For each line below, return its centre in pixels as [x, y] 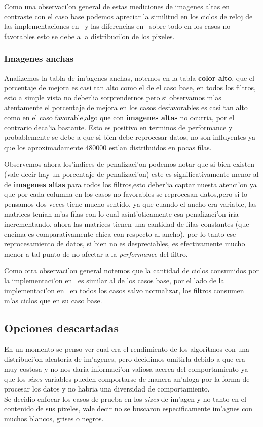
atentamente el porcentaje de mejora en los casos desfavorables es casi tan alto [126, 107]
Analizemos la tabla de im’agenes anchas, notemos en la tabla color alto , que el [129, 77]
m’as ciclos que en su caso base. [53, 300]
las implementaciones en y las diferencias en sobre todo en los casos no [117, 26]
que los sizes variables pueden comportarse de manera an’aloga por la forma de [127, 379]
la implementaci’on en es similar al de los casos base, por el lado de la [114, 280]
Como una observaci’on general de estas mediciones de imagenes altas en [117, 6]
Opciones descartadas [62, 328]
